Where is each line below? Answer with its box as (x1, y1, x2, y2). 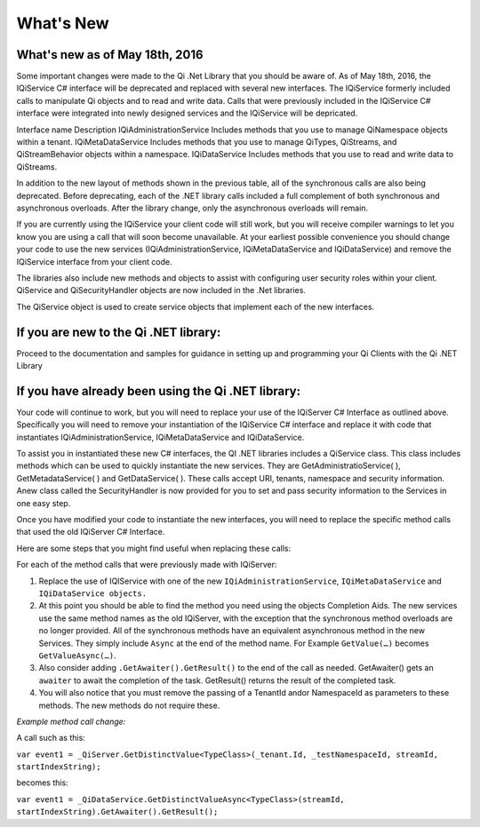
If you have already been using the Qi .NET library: (16, 383, 301, 399)
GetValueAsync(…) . (38, 649, 116, 661)
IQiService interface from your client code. (16, 256, 172, 266)
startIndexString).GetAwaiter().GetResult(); (16, 807, 219, 817)
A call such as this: (16, 733, 86, 744)
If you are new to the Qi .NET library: (16, 324, 221, 339)
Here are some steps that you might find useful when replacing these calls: (16, 543, 292, 553)
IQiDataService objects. (38, 588, 147, 599)
